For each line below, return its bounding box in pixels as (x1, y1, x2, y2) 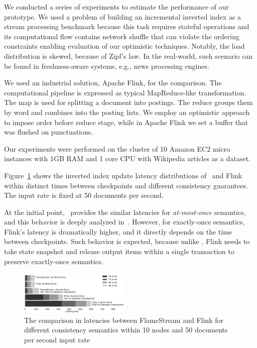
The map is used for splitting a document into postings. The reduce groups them (4, 97, 253, 107)
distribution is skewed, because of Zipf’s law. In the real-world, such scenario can (4, 50, 252, 61)
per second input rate (24, 334, 90, 344)
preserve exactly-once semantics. (4, 256, 103, 266)
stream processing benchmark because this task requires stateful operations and (4, 21, 249, 32)
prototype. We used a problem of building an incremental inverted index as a (4, 11, 241, 22)
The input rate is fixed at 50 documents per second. (4, 190, 164, 200)
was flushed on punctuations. (4, 127, 93, 137)
